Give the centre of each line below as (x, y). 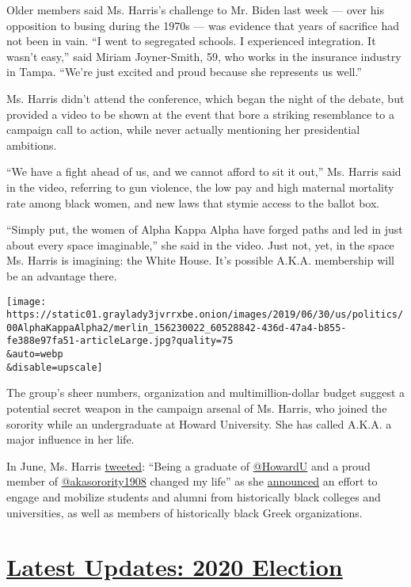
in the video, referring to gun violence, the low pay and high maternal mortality (200, 187)
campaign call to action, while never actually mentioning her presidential (183, 130)
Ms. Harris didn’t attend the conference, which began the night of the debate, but (205, 98)
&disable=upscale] (55, 367)
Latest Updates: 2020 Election (175, 567)
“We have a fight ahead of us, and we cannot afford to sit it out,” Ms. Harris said (204, 172)
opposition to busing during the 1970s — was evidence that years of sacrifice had (203, 25)
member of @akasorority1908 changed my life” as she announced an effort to (192, 481)
